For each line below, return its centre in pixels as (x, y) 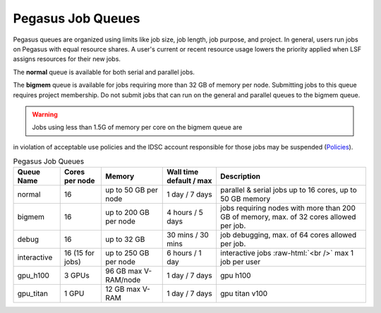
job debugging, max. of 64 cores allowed (288, 235)
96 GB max (123, 271)
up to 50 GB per (132, 190)
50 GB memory (245, 199)
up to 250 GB (127, 253)
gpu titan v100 (244, 294)
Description (240, 176)
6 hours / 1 (184, 253)
